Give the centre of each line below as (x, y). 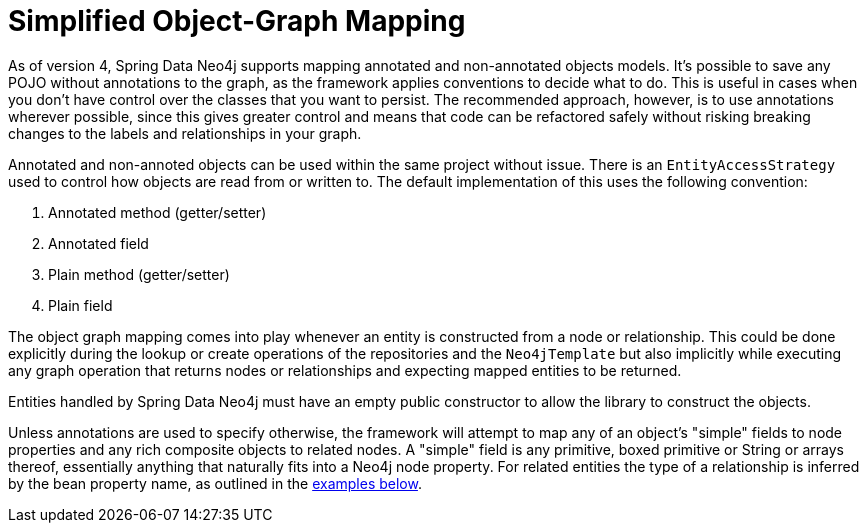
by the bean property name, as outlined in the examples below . (215, 483)
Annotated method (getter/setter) (157, 212)
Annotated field (98, 243)
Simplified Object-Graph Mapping (237, 21)
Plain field (80, 305)
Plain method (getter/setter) (139, 274)
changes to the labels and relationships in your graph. (185, 133)
